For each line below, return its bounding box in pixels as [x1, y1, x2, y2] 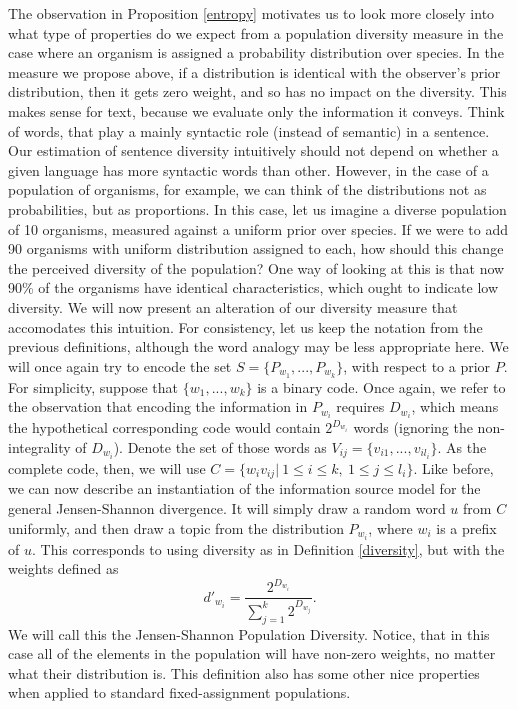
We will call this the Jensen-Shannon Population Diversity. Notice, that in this [8, 623, 490, 644]
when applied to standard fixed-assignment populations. [8, 682, 351, 703]
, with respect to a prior [343, 355, 491, 376]
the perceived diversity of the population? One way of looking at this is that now [8, 257, 505, 278]
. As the [437, 436, 487, 457]
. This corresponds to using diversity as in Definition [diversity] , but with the [31, 538, 505, 559]
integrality [8, 436, 71, 457]
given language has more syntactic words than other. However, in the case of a [8, 159, 489, 180]
